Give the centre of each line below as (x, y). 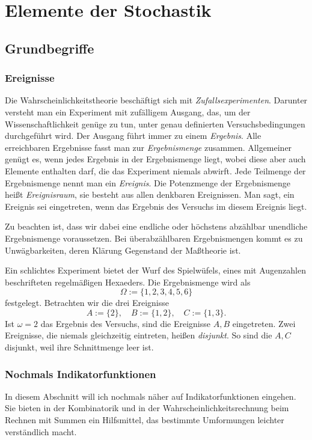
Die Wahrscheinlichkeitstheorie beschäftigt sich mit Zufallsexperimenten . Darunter (156, 100)
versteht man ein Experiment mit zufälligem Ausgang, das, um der (128, 112)
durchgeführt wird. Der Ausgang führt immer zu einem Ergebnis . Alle (133, 136)
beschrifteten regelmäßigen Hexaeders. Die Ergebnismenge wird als (128, 282)
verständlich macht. (41, 431)
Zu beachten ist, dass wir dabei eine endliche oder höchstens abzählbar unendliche (156, 226)
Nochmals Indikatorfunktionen (81, 374)
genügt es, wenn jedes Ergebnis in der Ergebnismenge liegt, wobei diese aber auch (155, 159)
